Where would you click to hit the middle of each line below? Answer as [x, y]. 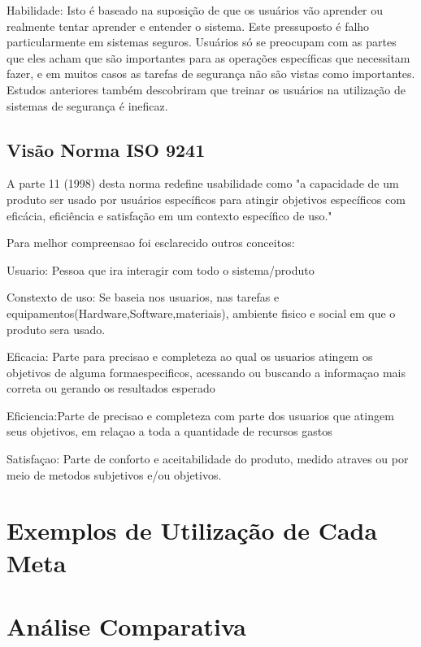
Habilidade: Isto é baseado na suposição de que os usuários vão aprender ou [195, 10]
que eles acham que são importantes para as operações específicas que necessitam [208, 57]
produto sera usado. [56, 329]
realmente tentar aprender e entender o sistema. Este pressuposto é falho [188, 26]
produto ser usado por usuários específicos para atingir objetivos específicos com [206, 199]
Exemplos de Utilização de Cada [192, 530]
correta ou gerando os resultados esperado [111, 388]
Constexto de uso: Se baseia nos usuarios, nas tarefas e [143, 297]
